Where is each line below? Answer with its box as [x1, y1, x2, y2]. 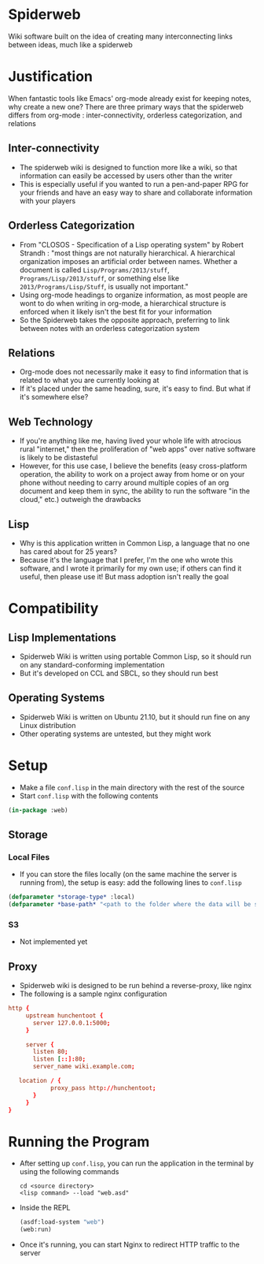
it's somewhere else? [19, 392, 89, 402]
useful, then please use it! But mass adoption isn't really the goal [19, 571, 229, 581]
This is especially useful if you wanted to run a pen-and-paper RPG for [19, 179, 249, 188]
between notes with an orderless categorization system [19, 323, 200, 333]
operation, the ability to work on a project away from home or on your [19, 470, 245, 479]
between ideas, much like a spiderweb [8, 39, 133, 49]
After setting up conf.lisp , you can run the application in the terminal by [19, 1158, 254, 1168]
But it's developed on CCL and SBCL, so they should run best [19, 668, 218, 678]
